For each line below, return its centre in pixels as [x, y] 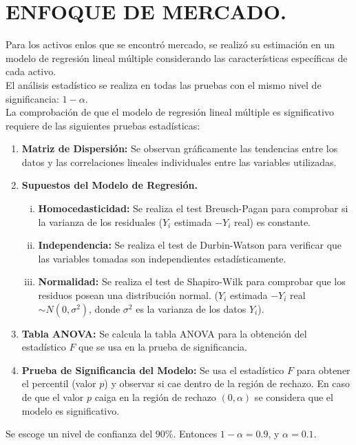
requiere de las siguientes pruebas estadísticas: [103, 125]
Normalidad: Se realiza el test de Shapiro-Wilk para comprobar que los [192, 281]
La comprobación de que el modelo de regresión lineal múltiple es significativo [170, 112]
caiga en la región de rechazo [155, 397]
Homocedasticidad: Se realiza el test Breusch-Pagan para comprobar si [193, 208]
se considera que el [294, 397]
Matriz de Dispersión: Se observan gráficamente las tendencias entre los [180, 148]
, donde [105, 308]
